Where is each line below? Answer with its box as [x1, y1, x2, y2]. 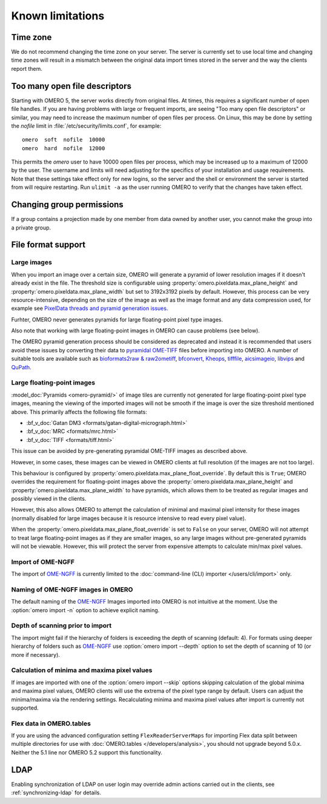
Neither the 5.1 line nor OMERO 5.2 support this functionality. [11, 748, 163, 756]
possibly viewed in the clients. [11, 495, 87, 502]
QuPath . [11, 363, 31, 371]
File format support [11, 240, 86, 250]
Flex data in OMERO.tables [11, 719, 91, 728]
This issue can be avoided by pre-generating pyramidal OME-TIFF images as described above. [11, 447, 248, 455]
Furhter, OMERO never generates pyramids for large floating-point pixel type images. [11, 315, 223, 323]
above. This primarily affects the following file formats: [11, 408, 148, 415]
